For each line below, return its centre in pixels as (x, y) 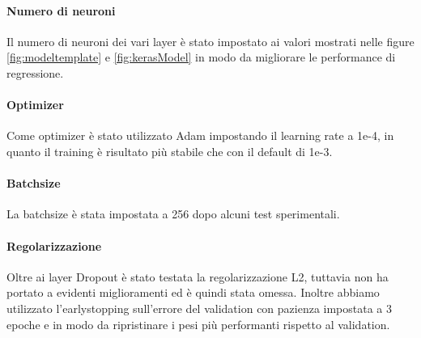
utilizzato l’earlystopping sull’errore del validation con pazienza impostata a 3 (200, 308)
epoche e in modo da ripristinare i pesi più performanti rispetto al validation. (198, 324)
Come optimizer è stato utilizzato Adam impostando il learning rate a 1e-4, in (200, 135)
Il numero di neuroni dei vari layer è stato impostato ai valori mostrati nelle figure (210, 41)
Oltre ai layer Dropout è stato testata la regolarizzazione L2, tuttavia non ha (198, 276)
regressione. (35, 72)
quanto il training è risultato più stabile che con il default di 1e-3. (170, 151)
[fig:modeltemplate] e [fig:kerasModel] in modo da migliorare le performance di (201, 57)
